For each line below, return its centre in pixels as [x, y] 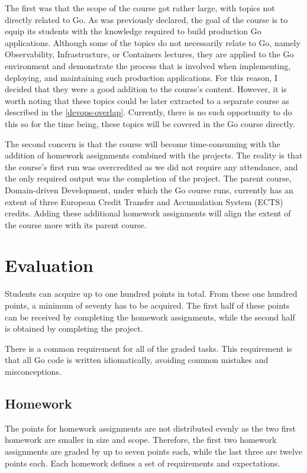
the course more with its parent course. [76, 224]
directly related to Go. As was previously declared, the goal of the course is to [146, 19]
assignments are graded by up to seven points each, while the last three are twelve [153, 451]
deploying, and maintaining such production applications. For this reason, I [141, 77]
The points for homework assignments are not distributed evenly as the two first [150, 428]
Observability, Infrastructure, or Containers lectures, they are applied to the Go [149, 54]
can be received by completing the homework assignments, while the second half [150, 317]
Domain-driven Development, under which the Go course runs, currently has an [149, 189]
